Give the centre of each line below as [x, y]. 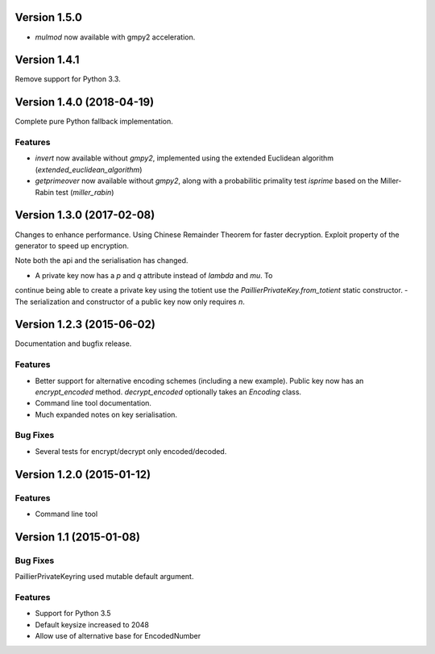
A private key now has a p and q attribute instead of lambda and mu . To [154, 275]
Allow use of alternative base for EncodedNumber [118, 636]
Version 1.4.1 [47, 60]
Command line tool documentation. [93, 403]
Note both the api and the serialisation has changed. [101, 260]
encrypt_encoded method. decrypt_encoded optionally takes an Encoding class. [168, 392]
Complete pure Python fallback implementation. [94, 122]
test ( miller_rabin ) [85, 192]
